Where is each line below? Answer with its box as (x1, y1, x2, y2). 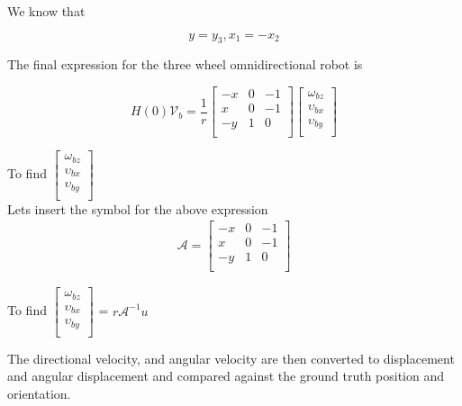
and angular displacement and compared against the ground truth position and (7, 366, 445, 385)
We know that (7, 2, 86, 20)
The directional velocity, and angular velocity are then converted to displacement (7, 348, 455, 367)
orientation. (7, 384, 71, 403)
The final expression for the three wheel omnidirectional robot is (7, 55, 363, 74)
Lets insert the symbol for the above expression (7, 199, 268, 218)
